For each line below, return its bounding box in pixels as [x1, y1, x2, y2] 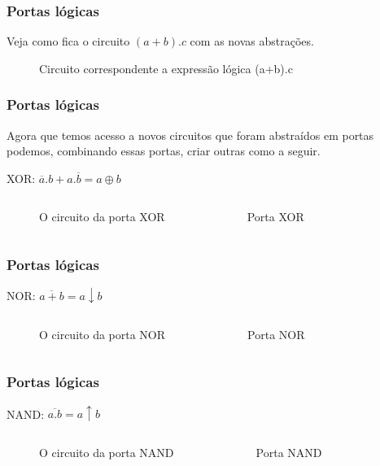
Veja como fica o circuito [7, 33, 130, 50]
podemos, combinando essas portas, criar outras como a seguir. [7, 142, 321, 159]
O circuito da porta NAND [39, 443, 174, 460]
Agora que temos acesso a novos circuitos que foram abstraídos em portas [7, 126, 374, 143]
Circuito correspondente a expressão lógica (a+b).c [39, 59, 293, 76]
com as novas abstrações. [190, 33, 314, 50]
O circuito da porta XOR [39, 208, 165, 225]
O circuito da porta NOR [39, 325, 166, 342]
